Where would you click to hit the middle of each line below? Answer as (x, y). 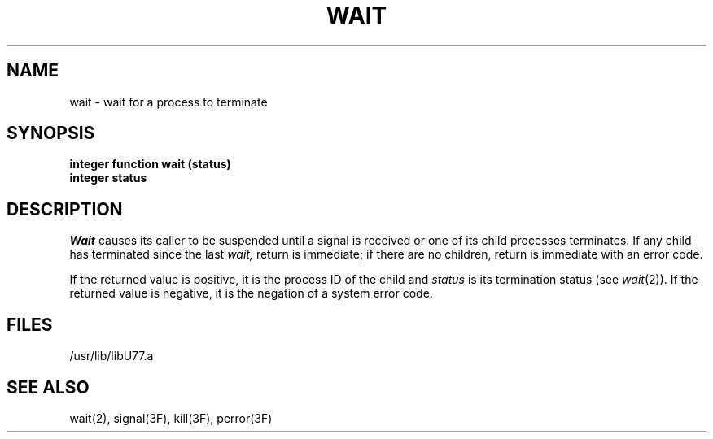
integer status (108, 178)
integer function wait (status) (150, 164)
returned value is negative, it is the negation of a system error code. (251, 293)
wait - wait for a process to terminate (168, 102)
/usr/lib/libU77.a (112, 356)
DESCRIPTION (65, 209)
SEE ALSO (48, 387)
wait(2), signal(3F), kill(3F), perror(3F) (171, 418)
